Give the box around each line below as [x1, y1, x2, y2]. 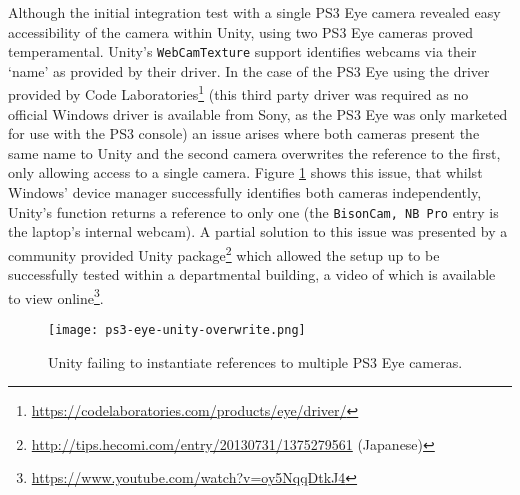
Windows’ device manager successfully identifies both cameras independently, [8, 182, 482, 203]
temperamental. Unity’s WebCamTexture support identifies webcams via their [8, 41, 477, 62]
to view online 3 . [8, 284, 104, 308]
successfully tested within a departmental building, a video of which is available [8, 264, 496, 285]
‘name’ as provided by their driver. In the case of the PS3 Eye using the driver [8, 60, 490, 81]
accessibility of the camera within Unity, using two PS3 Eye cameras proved [8, 21, 474, 42]
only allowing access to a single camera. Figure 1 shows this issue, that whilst [8, 162, 483, 183]
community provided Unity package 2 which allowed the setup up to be [8, 241, 440, 265]
